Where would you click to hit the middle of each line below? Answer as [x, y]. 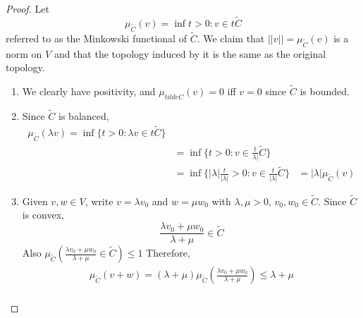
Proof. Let [27, 8]
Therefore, [168, 253]
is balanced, [84, 115]
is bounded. [325, 91]
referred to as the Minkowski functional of [96, 38]
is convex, [43, 215]
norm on [24, 53]
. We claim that [231, 38]
